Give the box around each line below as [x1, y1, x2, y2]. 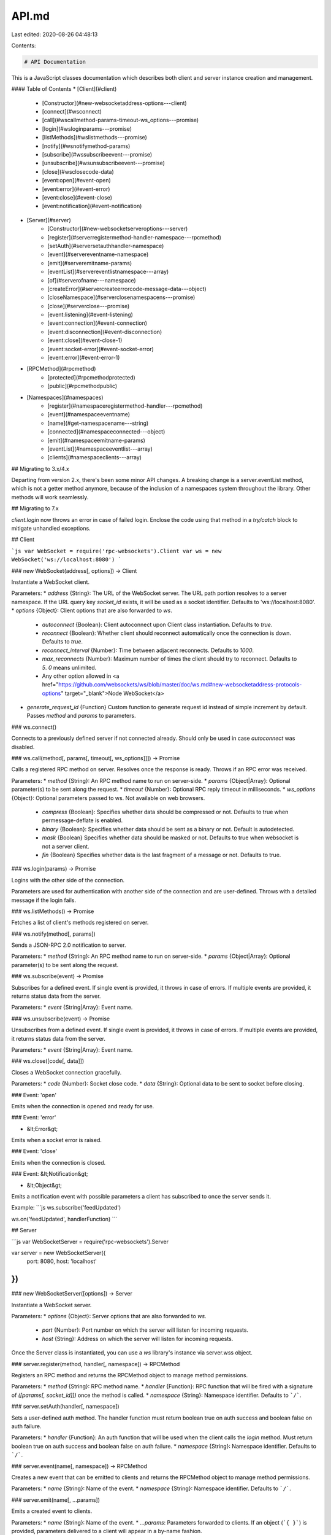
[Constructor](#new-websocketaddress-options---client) [42, 99, 187, 107]
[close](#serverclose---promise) [47, 302, 130, 309]
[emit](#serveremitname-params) [47, 259, 132, 266]
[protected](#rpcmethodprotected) [47, 373, 136, 381]
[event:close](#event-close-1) [47, 336, 123, 344]
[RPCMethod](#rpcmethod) [26, 365, 96, 373]
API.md [11, 9, 50, 23]
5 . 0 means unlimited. [42, 664, 97, 671]
